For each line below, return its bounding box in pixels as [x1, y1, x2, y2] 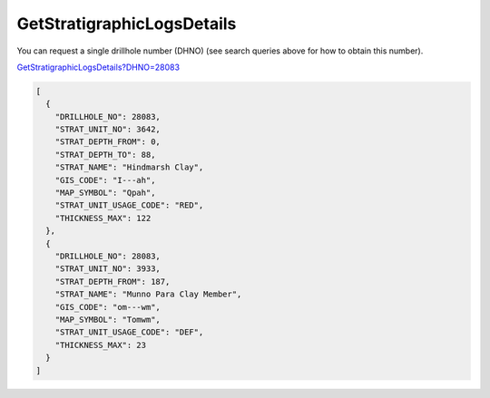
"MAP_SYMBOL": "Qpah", [54, 188, 156, 199]
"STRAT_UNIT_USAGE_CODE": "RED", [54, 200, 204, 210]
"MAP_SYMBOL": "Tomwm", [54, 314, 161, 325]
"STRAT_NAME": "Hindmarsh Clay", [54, 162, 204, 172]
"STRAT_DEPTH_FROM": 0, [54, 137, 161, 147]
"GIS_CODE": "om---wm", [54, 302, 161, 312]
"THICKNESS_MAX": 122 [54, 213, 152, 223]
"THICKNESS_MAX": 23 [54, 340, 147, 350]
